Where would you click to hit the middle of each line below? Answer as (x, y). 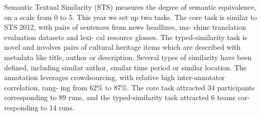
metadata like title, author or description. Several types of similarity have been (128, 57)
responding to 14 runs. (39, 107)
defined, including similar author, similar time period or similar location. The (125, 67)
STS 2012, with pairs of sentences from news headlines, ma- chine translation (125, 27)
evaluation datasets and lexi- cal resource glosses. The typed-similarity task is (126, 37)
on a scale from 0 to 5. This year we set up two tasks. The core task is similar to (130, 17)
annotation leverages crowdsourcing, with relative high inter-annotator (115, 77)
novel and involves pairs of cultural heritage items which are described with (123, 47)
